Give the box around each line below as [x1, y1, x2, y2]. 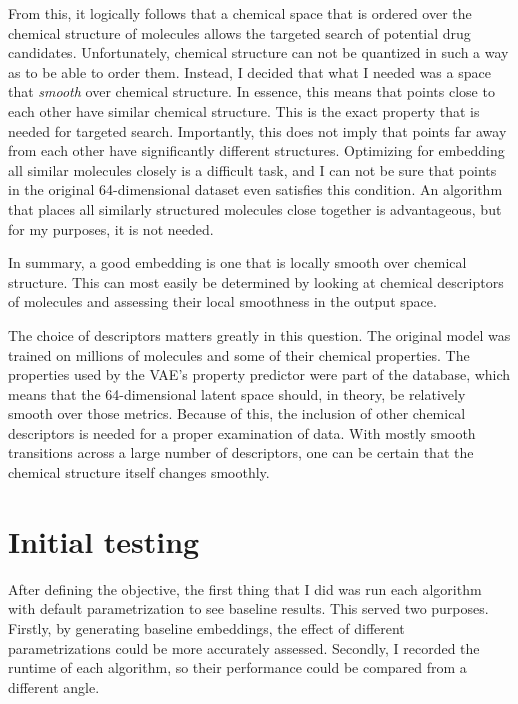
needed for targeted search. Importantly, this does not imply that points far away [8, 120, 507, 141]
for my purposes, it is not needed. [8, 218, 214, 239]
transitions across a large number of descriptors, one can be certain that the [8, 442, 474, 463]
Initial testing [8, 520, 200, 561]
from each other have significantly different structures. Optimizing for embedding [8, 140, 505, 161]
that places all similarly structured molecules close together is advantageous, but [8, 198, 502, 219]
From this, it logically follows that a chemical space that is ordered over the [8, 3, 472, 23]
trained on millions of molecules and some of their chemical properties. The [8, 344, 470, 365]
